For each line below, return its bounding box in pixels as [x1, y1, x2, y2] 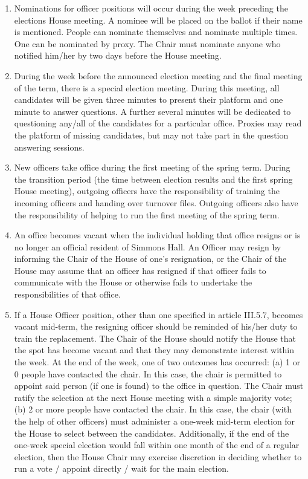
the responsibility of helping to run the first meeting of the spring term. [14, 208, 280, 221]
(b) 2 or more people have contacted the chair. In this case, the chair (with [14, 403, 292, 415]
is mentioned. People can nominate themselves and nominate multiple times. [14, 25, 298, 38]
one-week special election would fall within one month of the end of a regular [14, 438, 300, 451]
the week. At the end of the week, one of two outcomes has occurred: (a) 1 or [14, 356, 301, 368]
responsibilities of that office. [14, 288, 121, 301]
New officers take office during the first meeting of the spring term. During [14, 161, 290, 174]
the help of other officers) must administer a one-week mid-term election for [14, 415, 295, 427]
